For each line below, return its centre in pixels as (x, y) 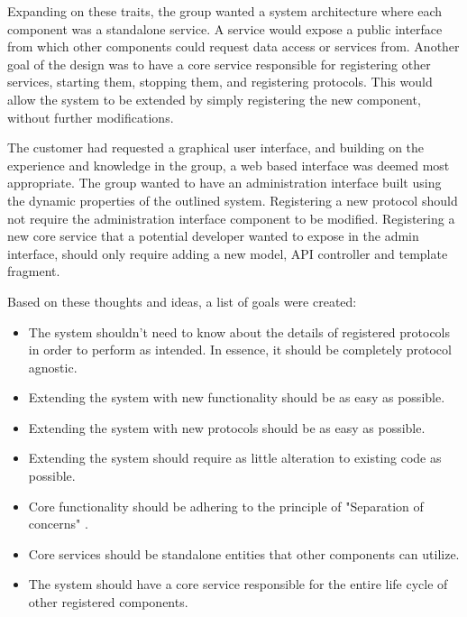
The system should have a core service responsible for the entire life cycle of (238, 584)
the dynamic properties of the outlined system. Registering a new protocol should (233, 200)
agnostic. (53, 367)
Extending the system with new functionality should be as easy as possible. (237, 397)
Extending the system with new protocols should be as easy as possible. (227, 427)
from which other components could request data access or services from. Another (233, 46)
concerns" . (58, 524)
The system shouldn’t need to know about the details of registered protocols (239, 332)
